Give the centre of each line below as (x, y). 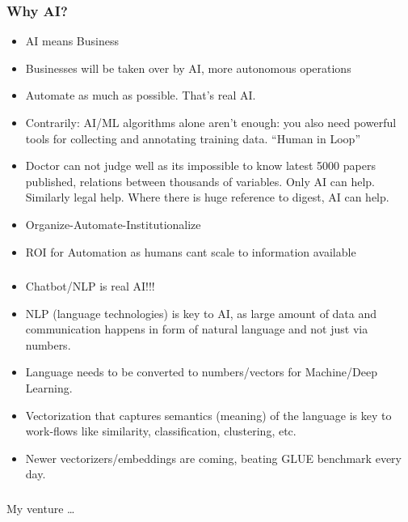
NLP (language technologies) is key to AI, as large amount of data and (201, 313)
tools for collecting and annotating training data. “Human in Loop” (193, 138)
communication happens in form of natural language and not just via (197, 329)
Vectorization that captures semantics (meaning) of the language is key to (208, 415)
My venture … (41, 508)
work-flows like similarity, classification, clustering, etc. (161, 431)
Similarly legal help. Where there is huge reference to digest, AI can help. (207, 197)
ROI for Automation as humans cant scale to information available (191, 251)
